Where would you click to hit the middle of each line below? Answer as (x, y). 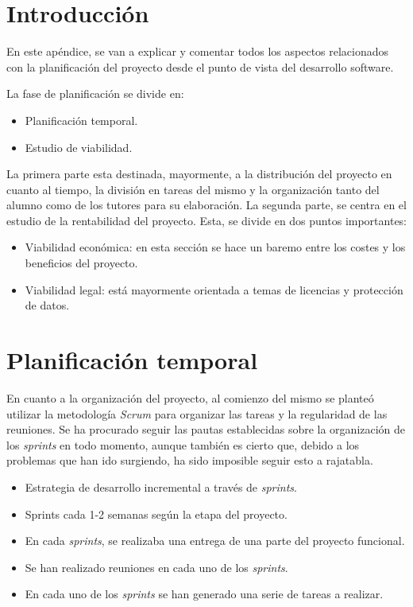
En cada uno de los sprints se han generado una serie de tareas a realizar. (204, 594)
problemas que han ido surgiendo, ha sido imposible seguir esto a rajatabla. (190, 460)
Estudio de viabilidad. (79, 147)
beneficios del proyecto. (81, 263)
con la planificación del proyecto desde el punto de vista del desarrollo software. (200, 66)
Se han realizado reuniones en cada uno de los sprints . (156, 567)
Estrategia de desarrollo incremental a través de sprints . (161, 486)
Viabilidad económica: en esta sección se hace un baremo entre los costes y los (215, 247)
